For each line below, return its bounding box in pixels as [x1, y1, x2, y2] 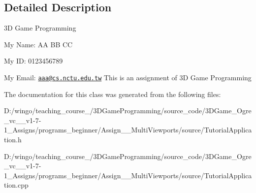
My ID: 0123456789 [4, 56, 63, 66]
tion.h [4, 134, 22, 145]
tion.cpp [4, 180, 29, 190]
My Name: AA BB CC [4, 39, 73, 49]
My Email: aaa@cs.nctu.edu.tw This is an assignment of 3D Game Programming [4, 72, 252, 82]
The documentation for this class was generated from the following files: [4, 89, 221, 99]
